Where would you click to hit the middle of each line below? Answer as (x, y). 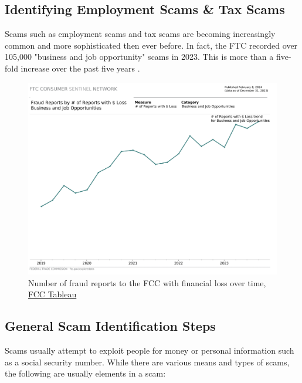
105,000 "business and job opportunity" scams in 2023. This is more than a (139, 57)
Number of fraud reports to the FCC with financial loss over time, (147, 282)
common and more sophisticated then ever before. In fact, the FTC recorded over (151, 45)
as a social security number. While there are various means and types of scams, (147, 362)
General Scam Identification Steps (110, 326)
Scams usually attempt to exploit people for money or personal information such (150, 350)
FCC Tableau (52, 294)
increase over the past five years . (80, 68)
